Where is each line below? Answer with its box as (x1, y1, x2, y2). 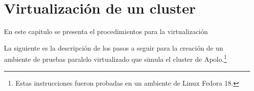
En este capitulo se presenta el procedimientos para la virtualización (4, 26, 208, 36)
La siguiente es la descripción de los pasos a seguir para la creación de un (4, 42, 223, 53)
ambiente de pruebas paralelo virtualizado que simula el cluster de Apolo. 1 (4, 53, 227, 64)
